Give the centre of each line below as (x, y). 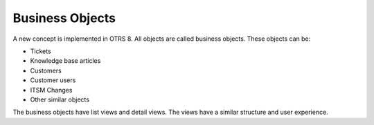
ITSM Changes (51, 90)
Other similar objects (60, 99)
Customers (46, 70)
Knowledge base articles (65, 61)
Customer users (53, 80)
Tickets (41, 51)
